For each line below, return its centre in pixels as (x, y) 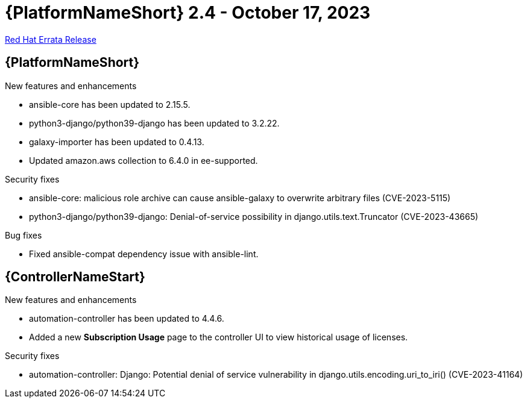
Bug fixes (24, 235)
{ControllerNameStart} (75, 277)
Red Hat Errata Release (51, 39)
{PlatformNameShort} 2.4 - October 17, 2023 (188, 13)
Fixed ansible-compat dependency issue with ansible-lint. (144, 254)
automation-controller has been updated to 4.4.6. (127, 319)
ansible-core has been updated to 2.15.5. (110, 104)
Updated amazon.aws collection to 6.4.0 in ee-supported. (144, 160)
